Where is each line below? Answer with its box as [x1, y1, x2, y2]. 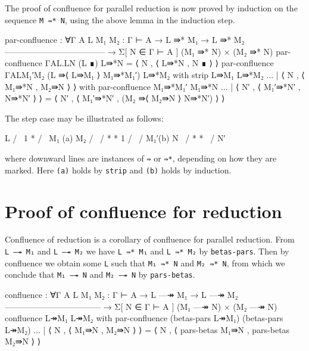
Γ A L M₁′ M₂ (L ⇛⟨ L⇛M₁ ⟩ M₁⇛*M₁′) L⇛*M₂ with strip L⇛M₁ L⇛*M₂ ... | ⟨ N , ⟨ [5, 69, 305, 81]
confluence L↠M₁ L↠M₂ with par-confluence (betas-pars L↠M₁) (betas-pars [5, 312, 283, 324]
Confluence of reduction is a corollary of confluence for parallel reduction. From [5, 233, 295, 246]
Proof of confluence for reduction [5, 198, 282, 223]
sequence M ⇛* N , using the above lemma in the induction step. [5, 13, 235, 26]
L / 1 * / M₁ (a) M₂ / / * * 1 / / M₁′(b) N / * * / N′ [5, 132, 226, 144]
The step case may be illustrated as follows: [5, 111, 164, 124]
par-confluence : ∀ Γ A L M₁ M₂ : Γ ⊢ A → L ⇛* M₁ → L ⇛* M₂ [5, 33, 245, 46]
